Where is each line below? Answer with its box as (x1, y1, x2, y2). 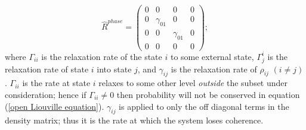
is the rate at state (22, 77, 91, 89)
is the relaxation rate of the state (41, 50, 162, 62)
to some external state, (170, 50, 254, 62)
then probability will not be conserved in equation (116, 88, 300, 100)
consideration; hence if (5, 88, 86, 100)
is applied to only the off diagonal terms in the (119, 100, 289, 112)
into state (97, 62, 132, 75)
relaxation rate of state (5, 62, 89, 75)
